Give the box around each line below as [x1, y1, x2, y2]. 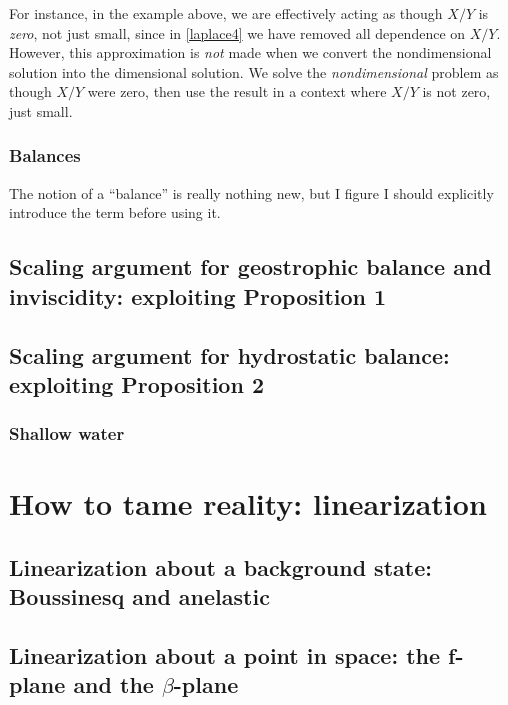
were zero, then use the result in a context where [87, 81, 387, 102]
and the [73, 669, 154, 700]
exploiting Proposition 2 [9, 368, 264, 399]
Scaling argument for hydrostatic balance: [9, 339, 450, 370]
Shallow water [9, 421, 125, 446]
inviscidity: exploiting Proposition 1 [9, 280, 387, 311]
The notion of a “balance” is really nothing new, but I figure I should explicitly [9, 182, 494, 203]
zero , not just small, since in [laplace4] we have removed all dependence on [9, 22, 466, 43]
